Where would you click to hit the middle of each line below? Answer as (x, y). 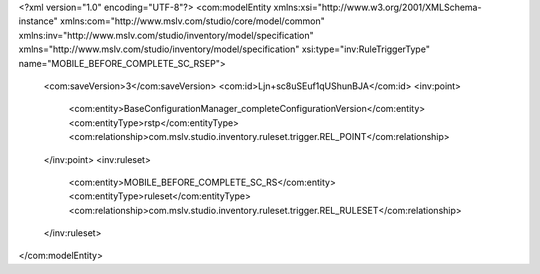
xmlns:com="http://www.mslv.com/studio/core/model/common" (192, 21)
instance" (38, 21)
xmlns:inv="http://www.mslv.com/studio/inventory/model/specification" (166, 35)
